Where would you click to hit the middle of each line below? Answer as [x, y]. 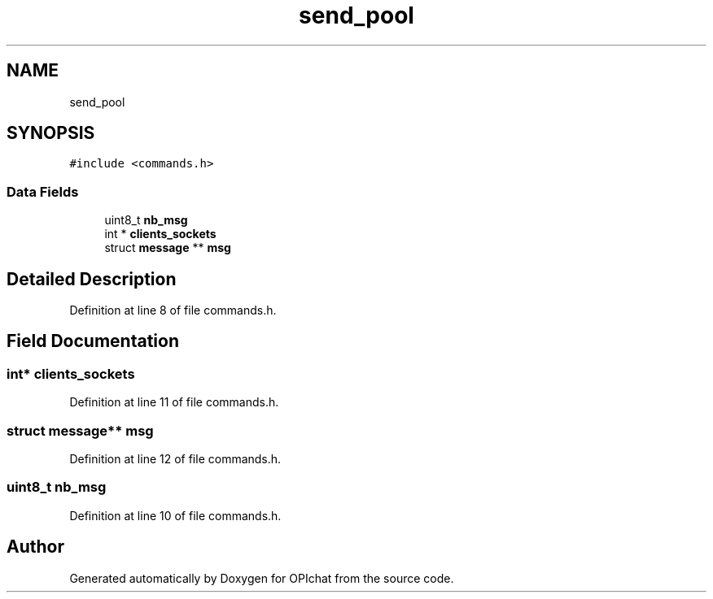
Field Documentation [93, 341]
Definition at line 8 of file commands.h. [173, 310]
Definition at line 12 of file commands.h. [175, 459]
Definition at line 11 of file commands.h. [174, 402]
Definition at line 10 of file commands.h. [175, 515]
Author [35, 547]
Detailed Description [92, 279]
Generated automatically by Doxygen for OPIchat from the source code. [262, 578]
